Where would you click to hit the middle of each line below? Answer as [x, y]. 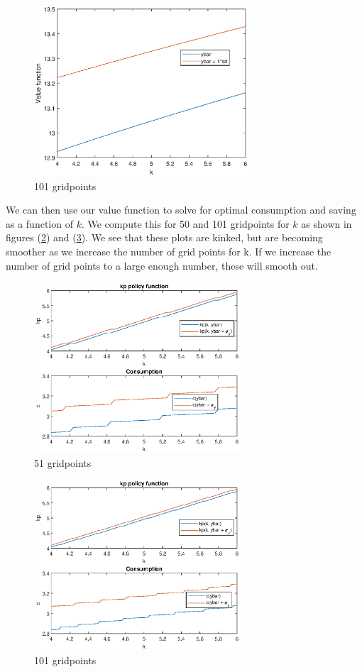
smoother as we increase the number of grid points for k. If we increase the [169, 251]
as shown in [327, 223]
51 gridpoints [63, 462]
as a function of [39, 223]
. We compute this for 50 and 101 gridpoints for [185, 223]
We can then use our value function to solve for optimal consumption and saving [181, 210]
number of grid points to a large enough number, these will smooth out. [162, 265]
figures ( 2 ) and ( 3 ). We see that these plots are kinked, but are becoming [164, 237]
